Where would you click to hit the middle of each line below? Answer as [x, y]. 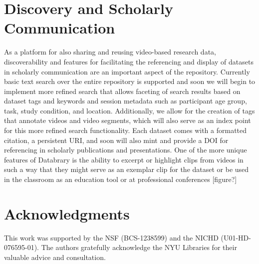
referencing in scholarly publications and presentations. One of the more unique [126, 150]
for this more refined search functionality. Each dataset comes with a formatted [126, 130]
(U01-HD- [236, 237]
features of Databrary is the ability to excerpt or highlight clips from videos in [124, 159]
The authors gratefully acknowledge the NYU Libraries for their [139, 247]
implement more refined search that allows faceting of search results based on [122, 91]
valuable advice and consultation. [55, 257]
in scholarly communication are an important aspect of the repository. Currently [127, 71]
